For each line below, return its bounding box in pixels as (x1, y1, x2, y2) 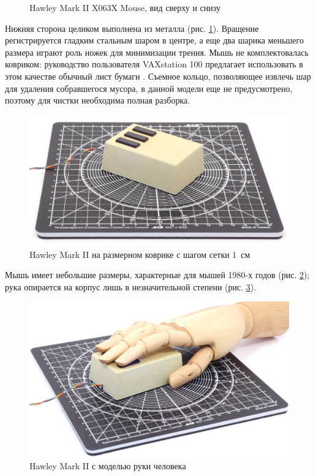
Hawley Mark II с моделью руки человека (29, 459, 186, 472)
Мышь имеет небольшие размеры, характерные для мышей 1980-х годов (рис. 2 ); (5, 268, 310, 281)
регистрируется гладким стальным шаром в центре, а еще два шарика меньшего (5, 34, 304, 47)
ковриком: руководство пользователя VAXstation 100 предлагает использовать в (5, 58, 303, 70)
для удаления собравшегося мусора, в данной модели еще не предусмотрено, (5, 81, 293, 94)
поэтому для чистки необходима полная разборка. (5, 94, 190, 107)
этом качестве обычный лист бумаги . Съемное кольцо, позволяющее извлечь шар (5, 69, 311, 82)
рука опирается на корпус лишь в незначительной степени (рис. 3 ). (5, 280, 257, 293)
